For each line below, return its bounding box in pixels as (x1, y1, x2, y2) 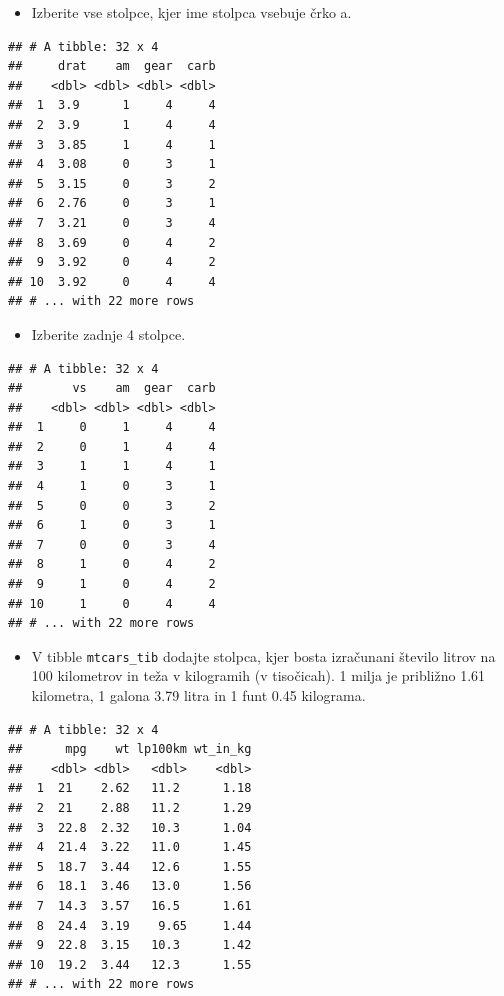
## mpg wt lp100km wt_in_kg (8, 742, 252, 757)
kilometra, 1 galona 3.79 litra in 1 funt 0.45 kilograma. (31, 685, 366, 706)
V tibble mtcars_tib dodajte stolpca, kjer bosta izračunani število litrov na (31, 645, 496, 666)
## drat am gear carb (8, 59, 216, 74)
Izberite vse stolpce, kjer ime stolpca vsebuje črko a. (31, 2, 352, 22)
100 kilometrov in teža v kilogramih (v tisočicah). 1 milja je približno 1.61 (31, 665, 486, 686)
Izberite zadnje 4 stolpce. (31, 323, 186, 344)
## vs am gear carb (8, 381, 216, 396)
